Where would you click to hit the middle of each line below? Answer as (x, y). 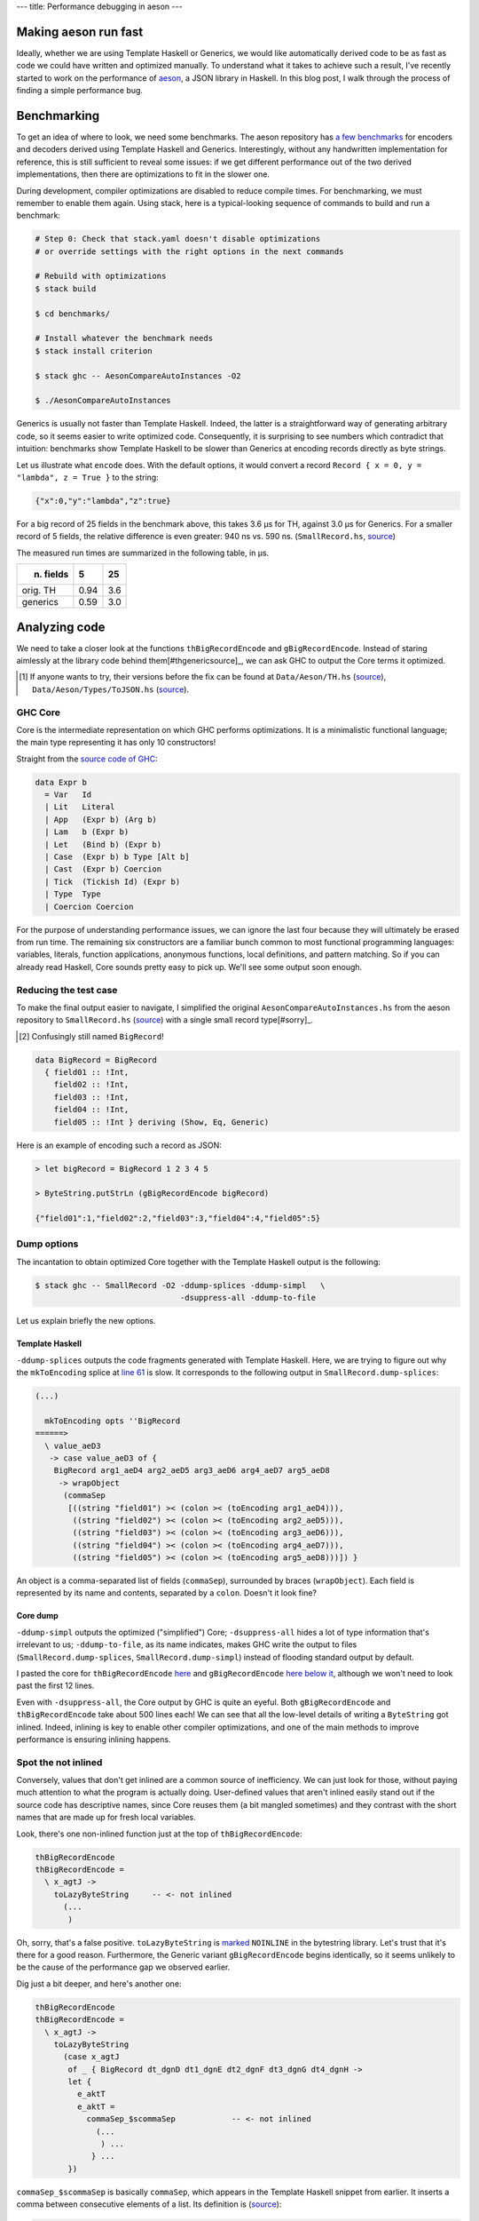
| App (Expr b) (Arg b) (101, 819)
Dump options (47, 1244)
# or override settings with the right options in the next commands (189, 251)
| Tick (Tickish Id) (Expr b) (113, 881)
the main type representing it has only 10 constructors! (116, 743)
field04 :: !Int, (91, 1110)
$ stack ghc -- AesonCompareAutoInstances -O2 (138, 376)
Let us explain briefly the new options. (86, 1321)
